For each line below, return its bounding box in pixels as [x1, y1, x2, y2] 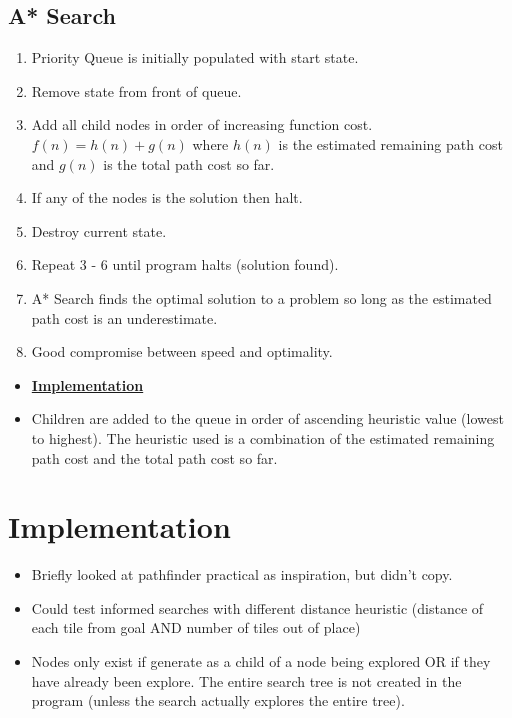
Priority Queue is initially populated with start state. [31, 47, 359, 68]
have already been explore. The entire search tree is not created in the [31, 670, 462, 691]
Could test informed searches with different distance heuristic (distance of [31, 597, 484, 618]
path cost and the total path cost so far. [31, 447, 278, 468]
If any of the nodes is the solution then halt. [31, 187, 303, 208]
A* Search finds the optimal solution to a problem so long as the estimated [31, 287, 492, 308]
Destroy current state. [31, 220, 167, 241]
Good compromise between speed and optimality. [31, 341, 333, 362]
